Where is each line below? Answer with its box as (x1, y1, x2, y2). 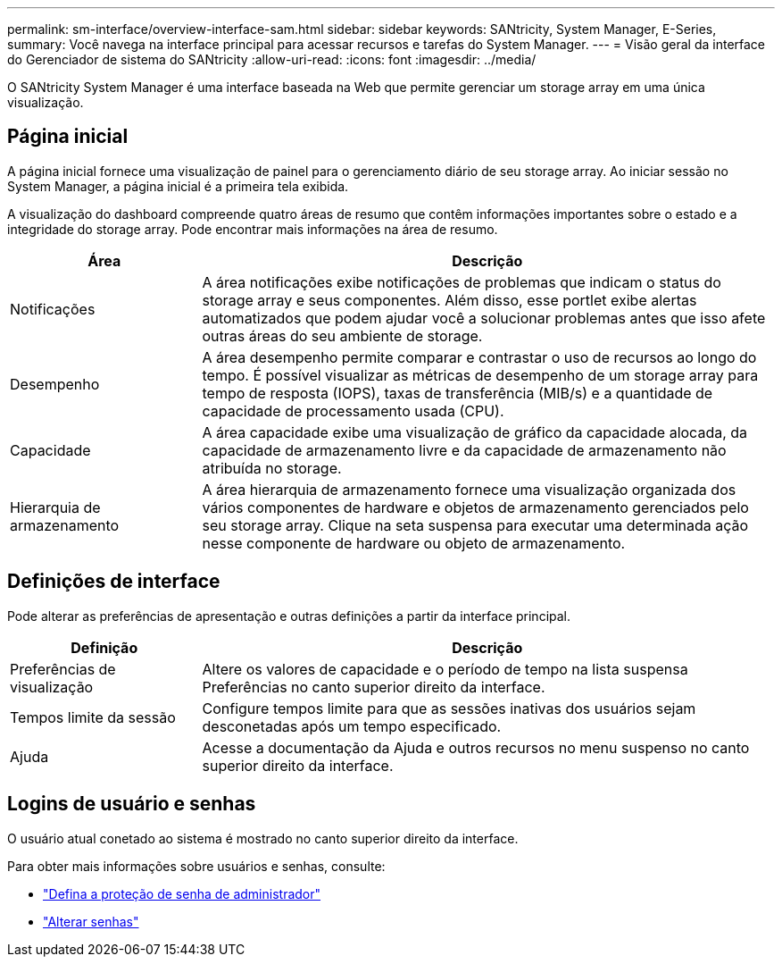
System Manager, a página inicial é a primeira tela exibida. (7, 178, 349, 194)
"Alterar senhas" (43, 913, 139, 929)
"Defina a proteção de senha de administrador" (43, 885, 321, 901)
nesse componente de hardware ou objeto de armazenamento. (202, 533, 626, 552)
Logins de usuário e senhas (7, 792, 256, 816)
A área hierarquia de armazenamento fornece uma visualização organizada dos (202, 480, 736, 499)
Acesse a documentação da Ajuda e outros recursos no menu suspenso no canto (202, 738, 750, 757)
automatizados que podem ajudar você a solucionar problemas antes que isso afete (202, 308, 766, 327)
